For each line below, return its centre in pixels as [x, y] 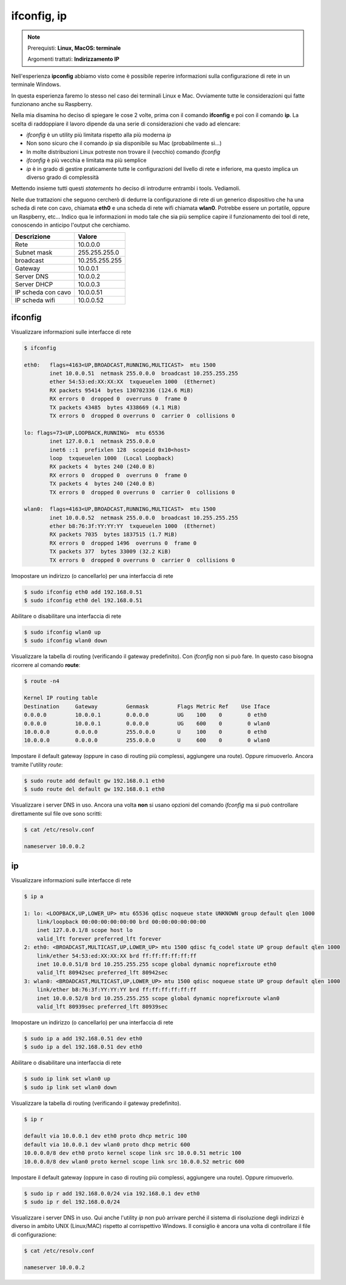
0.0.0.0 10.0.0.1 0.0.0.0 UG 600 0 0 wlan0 [147, 723]
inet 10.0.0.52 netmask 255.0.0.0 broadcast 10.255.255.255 [144, 518]
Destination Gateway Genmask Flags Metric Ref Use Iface [147, 706]
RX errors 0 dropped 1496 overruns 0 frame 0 [123, 543]
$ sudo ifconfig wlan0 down [65, 641]
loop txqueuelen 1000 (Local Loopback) [112, 458]
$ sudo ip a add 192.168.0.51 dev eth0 [83, 1038]
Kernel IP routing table [61, 698]
